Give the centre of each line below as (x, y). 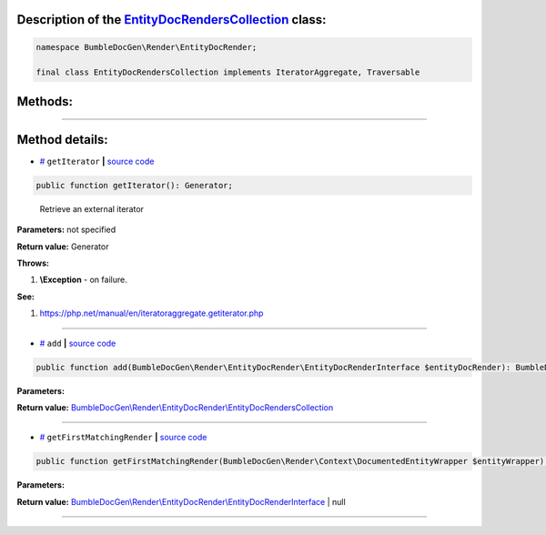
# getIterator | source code (97, 161)
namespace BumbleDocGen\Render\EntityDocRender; (147, 47)
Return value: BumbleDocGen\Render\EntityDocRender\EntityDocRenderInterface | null (181, 501)
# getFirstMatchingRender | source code (123, 438)
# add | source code (78, 343)
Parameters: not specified (66, 230)
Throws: (33, 263)
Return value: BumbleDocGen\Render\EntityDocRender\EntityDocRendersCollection (175, 407)
